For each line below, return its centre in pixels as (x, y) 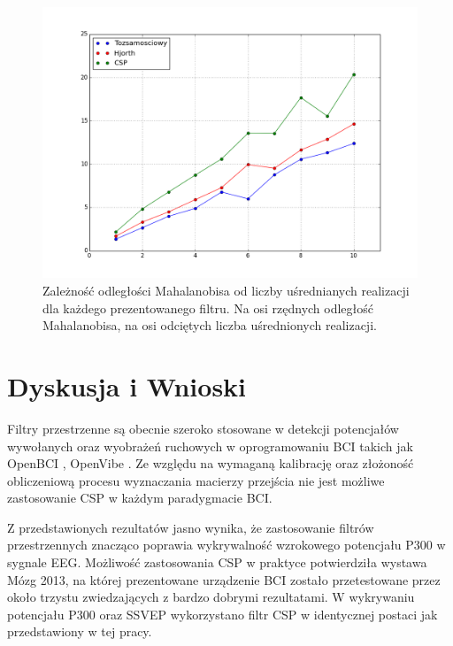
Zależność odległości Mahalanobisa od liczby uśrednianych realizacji (226, 290)
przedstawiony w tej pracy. (80, 631)
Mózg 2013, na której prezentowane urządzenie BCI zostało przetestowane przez (224, 579)
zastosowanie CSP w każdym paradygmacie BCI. (140, 498)
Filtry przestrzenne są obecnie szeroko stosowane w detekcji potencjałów (203, 428)
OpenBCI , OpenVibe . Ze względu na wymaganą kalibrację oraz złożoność (211, 463)
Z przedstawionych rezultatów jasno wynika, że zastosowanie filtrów (191, 527)
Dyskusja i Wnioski (127, 385)
